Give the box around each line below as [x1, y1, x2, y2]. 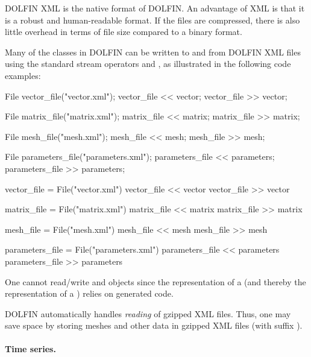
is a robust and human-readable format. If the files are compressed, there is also [5, 13, 300, 26]
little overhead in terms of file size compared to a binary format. [5, 25, 242, 38]
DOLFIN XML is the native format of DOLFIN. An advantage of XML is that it [5, 2, 305, 14]
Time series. [5, 343, 56, 355]
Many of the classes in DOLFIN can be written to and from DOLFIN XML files [5, 45, 301, 58]
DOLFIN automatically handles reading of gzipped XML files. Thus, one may [5, 307, 291, 320]
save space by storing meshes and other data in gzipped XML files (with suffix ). [5, 319, 303, 332]
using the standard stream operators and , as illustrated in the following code [5, 57, 291, 70]
